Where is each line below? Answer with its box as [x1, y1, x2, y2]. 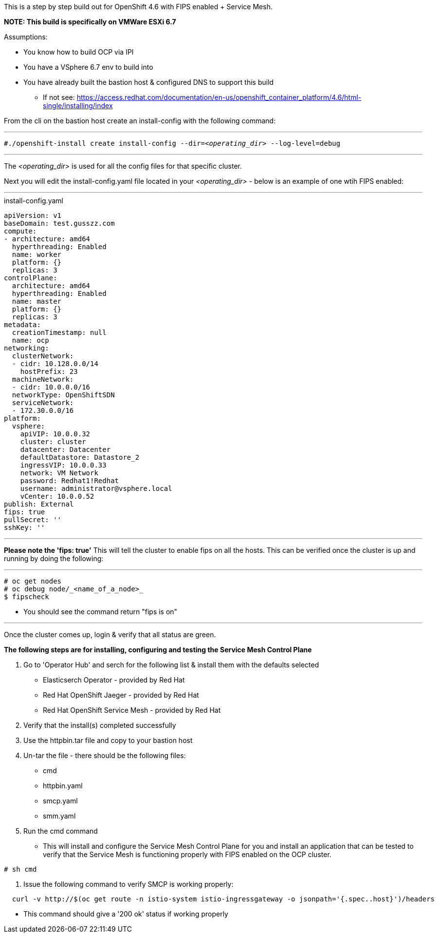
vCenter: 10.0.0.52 [20, 492, 94, 500]
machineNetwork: [12, 375, 74, 383]
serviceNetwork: [12, 399, 74, 407]
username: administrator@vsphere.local [20, 485, 172, 492]
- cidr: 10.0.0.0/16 [12, 383, 91, 391]
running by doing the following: [4, 554, 104, 563]
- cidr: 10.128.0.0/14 [12, 360, 98, 368]
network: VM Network [20, 469, 98, 477]
